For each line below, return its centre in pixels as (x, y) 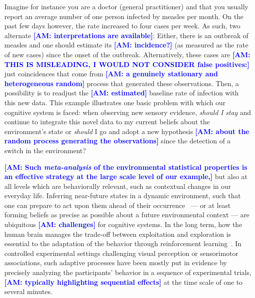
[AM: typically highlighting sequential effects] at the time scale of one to (124, 282)
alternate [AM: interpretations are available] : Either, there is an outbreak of (127, 35)
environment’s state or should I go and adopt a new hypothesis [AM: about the (127, 131)
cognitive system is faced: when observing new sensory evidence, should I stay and (128, 112)
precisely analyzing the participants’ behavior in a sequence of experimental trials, (128, 272)
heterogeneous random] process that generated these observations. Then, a (122, 83)
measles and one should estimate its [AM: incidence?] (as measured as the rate (127, 45)
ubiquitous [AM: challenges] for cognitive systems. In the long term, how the (123, 224)
